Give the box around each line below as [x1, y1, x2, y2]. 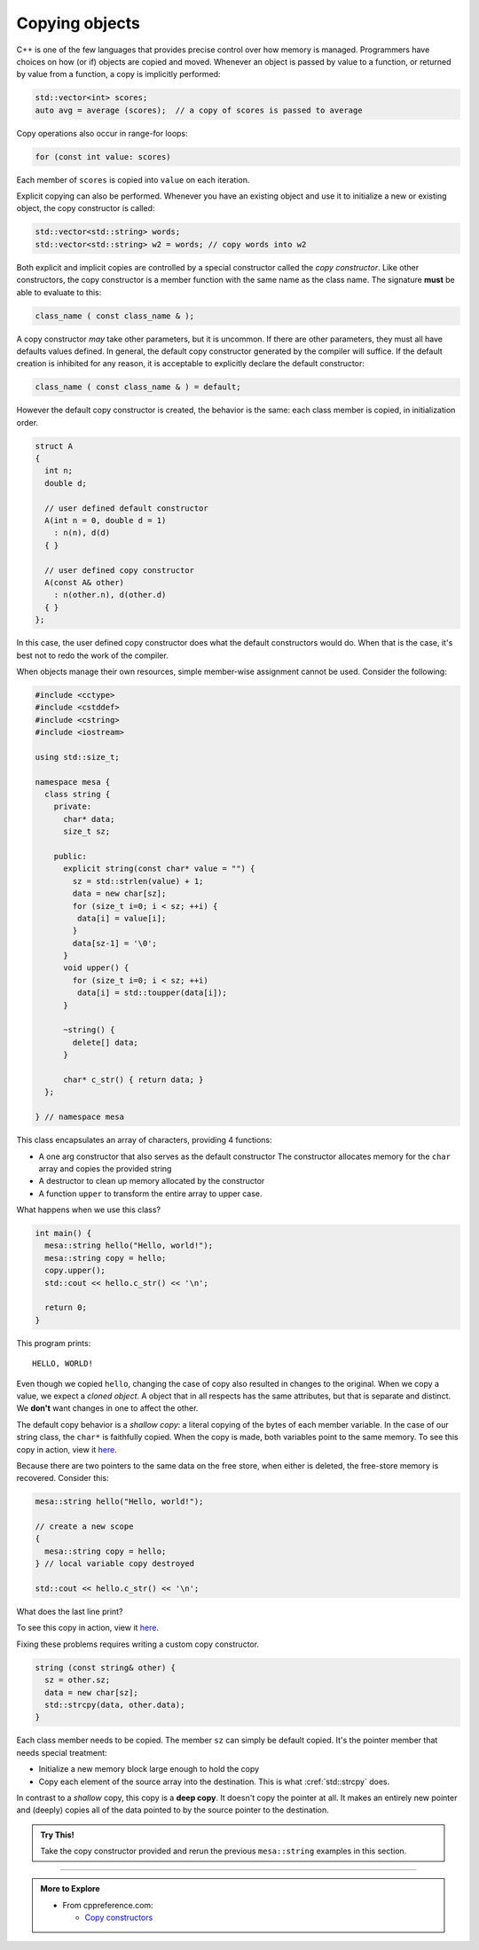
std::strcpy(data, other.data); [44, 1699, 185, 1710]
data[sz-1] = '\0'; [72, 938, 157, 948]
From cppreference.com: [62, 1899, 154, 1910]
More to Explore [40, 1883, 101, 1894]
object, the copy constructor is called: [16, 203, 155, 214]
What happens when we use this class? [16, 1204, 161, 1215]
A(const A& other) [44, 577, 124, 587]
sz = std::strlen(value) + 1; [72, 876, 204, 886]
